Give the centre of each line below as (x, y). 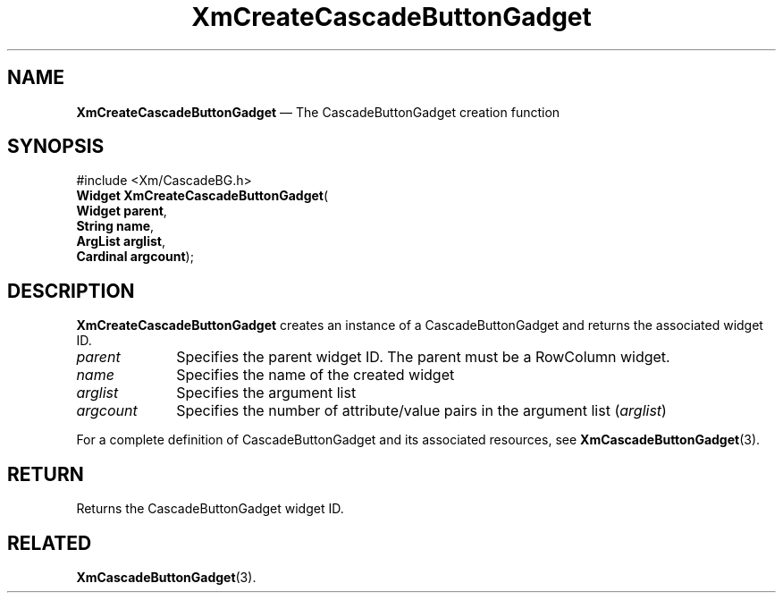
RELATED (50, 543)
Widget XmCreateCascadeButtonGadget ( (202, 196)
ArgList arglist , (121, 241)
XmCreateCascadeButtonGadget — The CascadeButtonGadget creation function (318, 112)
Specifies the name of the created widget (316, 375)
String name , (115, 226)
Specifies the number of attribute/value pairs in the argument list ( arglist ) (421, 411)
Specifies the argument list (266, 393)
